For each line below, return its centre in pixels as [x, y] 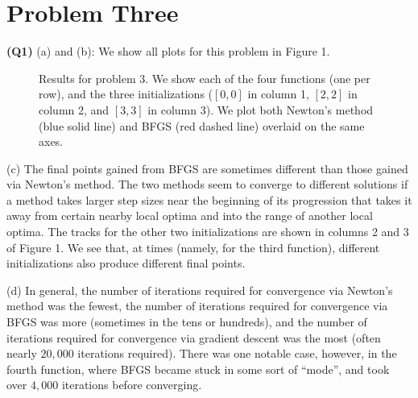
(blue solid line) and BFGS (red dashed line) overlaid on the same [202, 125]
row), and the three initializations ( [126, 94]
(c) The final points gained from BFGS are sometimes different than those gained [207, 168]
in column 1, [278, 94]
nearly [22, 353]
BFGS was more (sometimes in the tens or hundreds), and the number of [187, 322]
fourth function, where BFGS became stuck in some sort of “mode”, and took [198, 369]
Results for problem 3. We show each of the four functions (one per [205, 78]
